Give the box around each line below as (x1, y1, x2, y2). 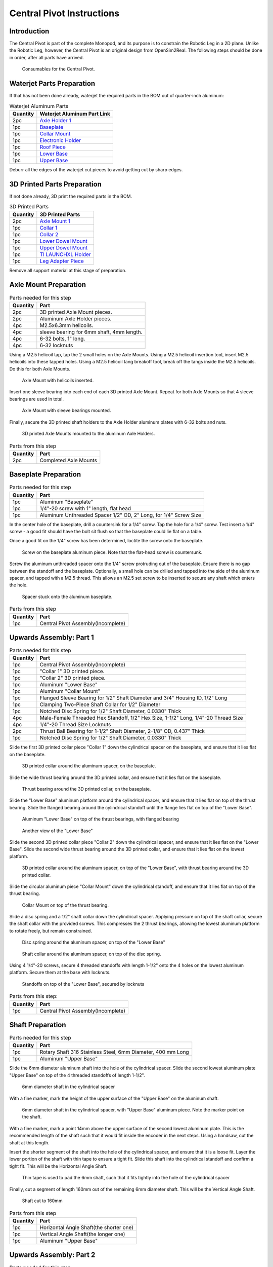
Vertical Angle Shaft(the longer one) (39, 1231, 125, 1238)
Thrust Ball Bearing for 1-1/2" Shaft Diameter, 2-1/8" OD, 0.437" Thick (39, 728, 205, 735)
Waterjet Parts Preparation (9, 79, 96, 88)
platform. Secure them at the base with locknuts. (9, 970, 111, 976)
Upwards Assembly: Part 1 (9, 633, 94, 642)
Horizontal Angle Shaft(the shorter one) (39, 1224, 134, 1231)
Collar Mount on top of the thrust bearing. (22, 902, 109, 908)
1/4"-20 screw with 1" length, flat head (39, 505, 131, 512)
